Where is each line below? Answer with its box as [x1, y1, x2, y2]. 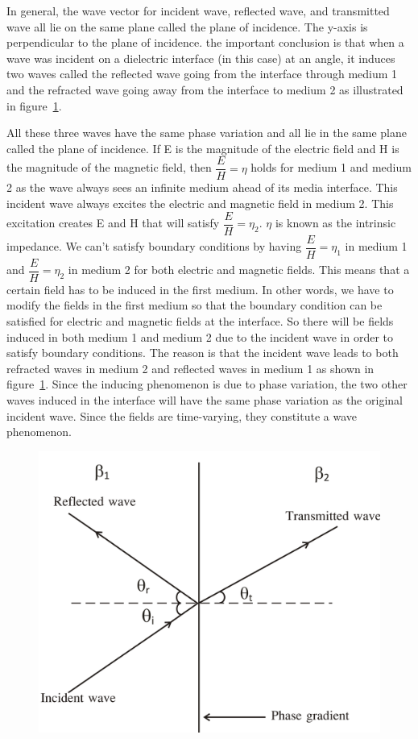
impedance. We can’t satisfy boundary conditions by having [6, 238, 302, 255]
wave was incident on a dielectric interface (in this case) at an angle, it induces [6, 49, 395, 66]
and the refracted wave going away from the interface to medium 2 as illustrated [6, 81, 404, 98]
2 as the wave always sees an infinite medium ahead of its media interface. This [6, 179, 398, 196]
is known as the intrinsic [275, 214, 396, 231]
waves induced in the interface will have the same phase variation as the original [6, 391, 403, 408]
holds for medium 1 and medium [250, 159, 412, 176]
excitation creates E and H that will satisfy [6, 214, 220, 231]
